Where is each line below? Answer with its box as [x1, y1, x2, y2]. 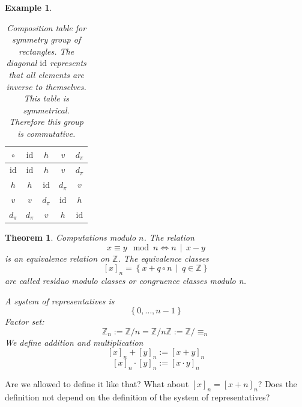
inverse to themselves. [6, 80, 86, 92]
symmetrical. [23, 103, 70, 116]
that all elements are [8, 68, 84, 80]
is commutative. [17, 127, 76, 139]
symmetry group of [12, 33, 81, 46]
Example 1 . [5, 1, 52, 13]
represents [49, 56, 86, 69]
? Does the [258, 377, 297, 390]
